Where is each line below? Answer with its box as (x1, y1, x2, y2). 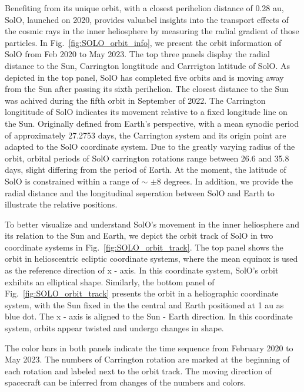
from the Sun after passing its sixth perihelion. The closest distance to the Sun (5, 83, 289, 95)
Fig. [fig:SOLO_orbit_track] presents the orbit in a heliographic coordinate (5, 287, 279, 299)
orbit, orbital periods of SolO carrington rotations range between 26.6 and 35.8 (5, 151, 289, 164)
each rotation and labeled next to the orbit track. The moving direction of (5, 364, 272, 377)
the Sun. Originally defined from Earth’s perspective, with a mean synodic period (5, 117, 299, 129)
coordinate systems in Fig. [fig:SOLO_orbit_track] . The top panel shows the (5, 241, 283, 253)
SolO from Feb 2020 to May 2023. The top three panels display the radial (5, 48, 270, 60)
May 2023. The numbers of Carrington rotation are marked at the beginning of (5, 353, 290, 365)
